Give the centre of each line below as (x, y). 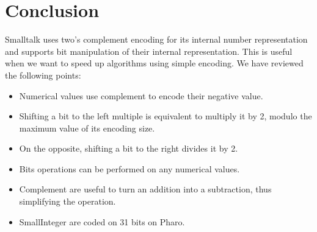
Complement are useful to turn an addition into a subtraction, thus (145, 189)
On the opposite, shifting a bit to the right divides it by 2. (129, 148)
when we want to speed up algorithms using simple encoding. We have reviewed (154, 63)
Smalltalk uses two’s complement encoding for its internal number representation (156, 39)
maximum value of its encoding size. (87, 128)
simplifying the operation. (67, 201)
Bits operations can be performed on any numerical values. (129, 168)
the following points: (43, 75)
